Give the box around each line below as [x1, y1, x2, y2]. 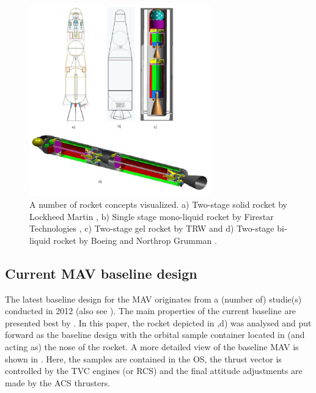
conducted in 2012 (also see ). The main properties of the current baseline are [5, 304, 296, 317]
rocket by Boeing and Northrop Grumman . [53, 233, 217, 246]
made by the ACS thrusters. [5, 376, 111, 389]
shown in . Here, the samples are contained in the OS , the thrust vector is [5, 352, 282, 365]
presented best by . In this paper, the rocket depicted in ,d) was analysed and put [5, 316, 312, 329]
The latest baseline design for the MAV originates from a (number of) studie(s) [5, 292, 302, 305]
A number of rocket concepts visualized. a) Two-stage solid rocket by [29, 197, 287, 210]
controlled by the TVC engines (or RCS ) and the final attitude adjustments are [5, 364, 303, 377]
